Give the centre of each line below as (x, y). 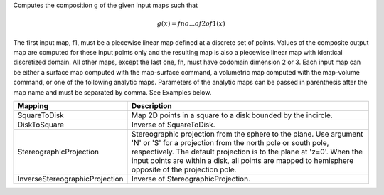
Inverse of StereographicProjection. (191, 179)
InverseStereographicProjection (70, 179)
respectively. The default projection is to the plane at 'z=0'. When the (247, 152)
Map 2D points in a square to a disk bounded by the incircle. (233, 115)
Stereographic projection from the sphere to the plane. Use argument (247, 134)
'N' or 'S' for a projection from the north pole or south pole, (230, 142)
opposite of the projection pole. (184, 169)
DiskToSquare (41, 125)
